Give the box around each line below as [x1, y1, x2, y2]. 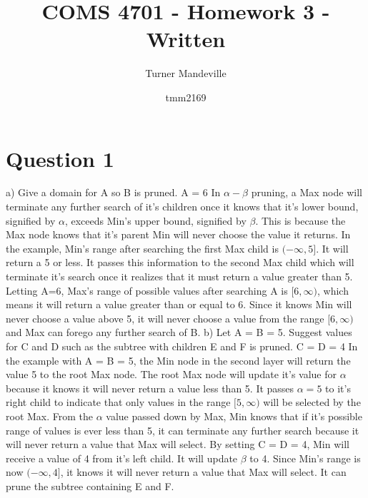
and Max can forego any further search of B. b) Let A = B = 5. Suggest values [6, 325, 352, 340]
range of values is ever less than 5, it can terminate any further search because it [6, 422, 359, 437]
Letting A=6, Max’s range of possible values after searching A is [6, 283, 288, 298]
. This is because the [255, 213, 346, 228]
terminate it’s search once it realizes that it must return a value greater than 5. [6, 269, 353, 283]
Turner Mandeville [145, 66, 227, 81]
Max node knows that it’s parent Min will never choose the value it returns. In [6, 227, 351, 242]
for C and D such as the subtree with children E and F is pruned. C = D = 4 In [6, 338, 358, 353]
